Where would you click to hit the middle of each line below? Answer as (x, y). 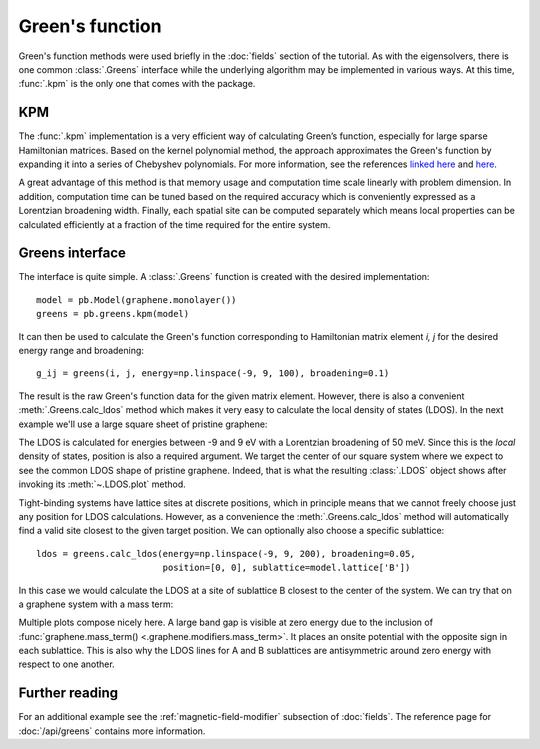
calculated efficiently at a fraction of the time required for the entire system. (174, 224)
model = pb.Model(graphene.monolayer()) (136, 299)
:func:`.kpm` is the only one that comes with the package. (137, 84)
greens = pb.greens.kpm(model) (113, 314)
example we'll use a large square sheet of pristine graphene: (143, 424)
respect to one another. (66, 664)
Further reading (68, 693)
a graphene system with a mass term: (96, 604)
